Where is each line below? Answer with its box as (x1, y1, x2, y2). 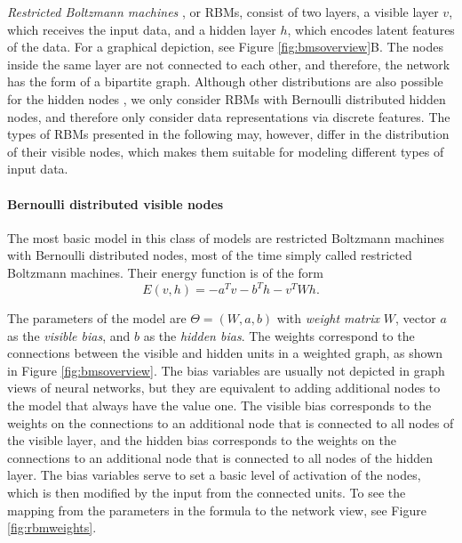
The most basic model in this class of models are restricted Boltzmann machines (7, 228, 445, 247)
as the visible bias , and (7, 326, 131, 344)
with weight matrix (276, 309, 380, 328)
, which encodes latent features (287, 20, 455, 38)
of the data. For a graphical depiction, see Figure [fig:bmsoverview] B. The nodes (7, 37, 443, 56)
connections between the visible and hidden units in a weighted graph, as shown (7, 344, 443, 362)
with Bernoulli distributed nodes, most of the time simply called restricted (7, 246, 412, 264)
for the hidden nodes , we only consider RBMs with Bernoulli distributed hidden (7, 89, 446, 108)
